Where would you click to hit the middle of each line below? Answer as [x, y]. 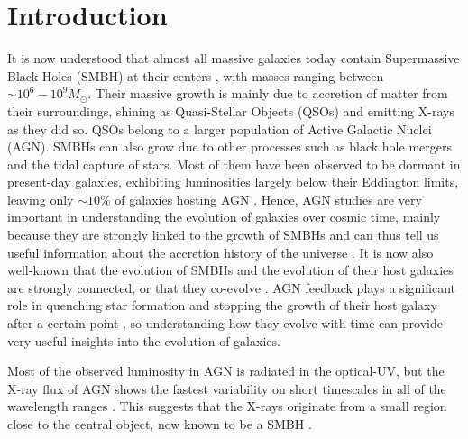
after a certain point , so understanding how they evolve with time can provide [225, 323]
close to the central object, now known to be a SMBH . [160, 424]
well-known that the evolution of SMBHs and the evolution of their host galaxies [230, 270]
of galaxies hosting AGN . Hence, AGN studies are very [268, 199]
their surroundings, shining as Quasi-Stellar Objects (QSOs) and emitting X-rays [231, 110]
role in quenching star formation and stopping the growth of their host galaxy [222, 305]
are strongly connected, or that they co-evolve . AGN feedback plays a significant [232, 287]
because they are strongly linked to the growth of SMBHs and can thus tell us [223, 235]
